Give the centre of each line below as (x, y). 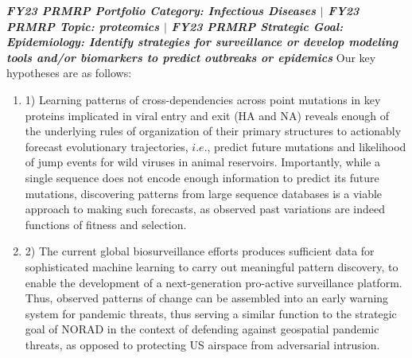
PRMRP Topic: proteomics (83, 26)
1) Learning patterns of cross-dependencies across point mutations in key (203, 99)
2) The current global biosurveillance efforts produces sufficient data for (200, 251)
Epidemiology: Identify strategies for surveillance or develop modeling (202, 42)
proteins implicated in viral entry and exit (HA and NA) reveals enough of (207, 115)
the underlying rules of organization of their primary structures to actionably (213, 131)
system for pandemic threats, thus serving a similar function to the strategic (211, 313)
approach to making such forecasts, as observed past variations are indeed (205, 209)
